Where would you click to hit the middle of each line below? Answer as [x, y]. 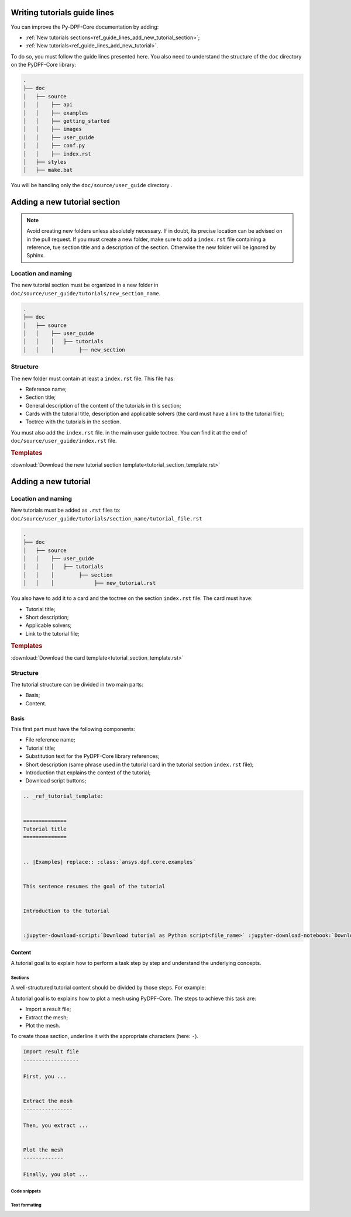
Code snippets [26, 1191]
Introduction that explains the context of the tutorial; [88, 773]
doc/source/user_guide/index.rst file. [64, 441]
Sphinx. [36, 256]
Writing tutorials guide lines [62, 13]
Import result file [51, 1052]
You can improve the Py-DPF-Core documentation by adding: [85, 27]
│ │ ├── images [52, 129]
